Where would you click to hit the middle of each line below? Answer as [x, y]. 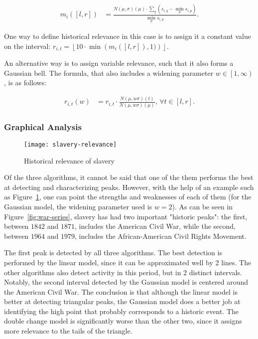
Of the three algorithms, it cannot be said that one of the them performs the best [129, 177]
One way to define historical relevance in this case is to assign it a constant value [128, 36]
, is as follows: [25, 83]
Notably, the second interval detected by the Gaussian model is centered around [126, 282]
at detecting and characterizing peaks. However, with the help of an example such [129, 187]
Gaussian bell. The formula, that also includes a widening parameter [109, 73]
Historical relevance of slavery [69, 160]
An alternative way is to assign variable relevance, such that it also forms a [119, 63]
